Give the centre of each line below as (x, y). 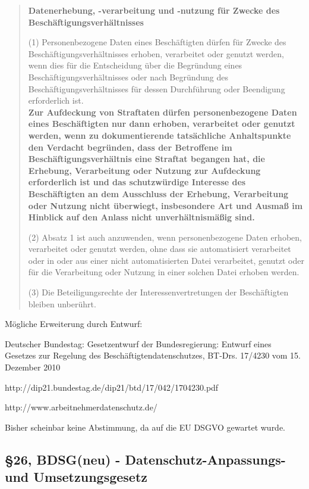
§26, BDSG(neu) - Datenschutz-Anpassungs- (145, 459)
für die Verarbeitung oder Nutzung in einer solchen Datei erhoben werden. (164, 272)
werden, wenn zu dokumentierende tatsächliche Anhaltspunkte (160, 135)
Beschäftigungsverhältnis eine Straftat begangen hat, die (146, 159)
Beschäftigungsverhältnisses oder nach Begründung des (128, 77)
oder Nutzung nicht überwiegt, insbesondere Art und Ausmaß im (165, 205)
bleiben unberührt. (62, 303)
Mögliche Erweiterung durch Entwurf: (74, 324)
